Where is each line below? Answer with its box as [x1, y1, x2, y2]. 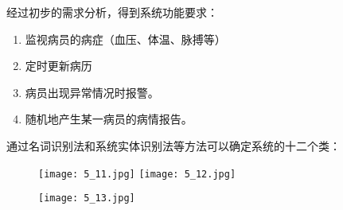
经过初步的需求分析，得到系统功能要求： [6, 4, 218, 20]
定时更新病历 [25, 57, 92, 74]
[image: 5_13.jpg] [38, 192, 135, 204]
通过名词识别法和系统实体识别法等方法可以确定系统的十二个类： [6, 137, 341, 154]
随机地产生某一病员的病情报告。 [25, 111, 193, 127]
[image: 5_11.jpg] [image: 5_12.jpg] [38, 168, 236, 180]
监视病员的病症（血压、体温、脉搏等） [25, 30, 226, 47]
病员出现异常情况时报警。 [25, 84, 159, 100]
